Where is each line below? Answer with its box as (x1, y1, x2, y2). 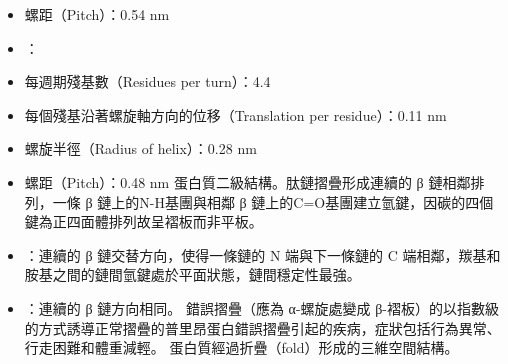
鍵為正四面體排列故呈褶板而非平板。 (24, 211, 263, 232)
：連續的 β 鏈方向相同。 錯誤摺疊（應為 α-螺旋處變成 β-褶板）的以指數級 (24, 297, 500, 318)
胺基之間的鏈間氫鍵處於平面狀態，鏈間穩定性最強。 (24, 264, 361, 285)
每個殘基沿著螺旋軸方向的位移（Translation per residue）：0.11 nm (24, 104, 447, 125)
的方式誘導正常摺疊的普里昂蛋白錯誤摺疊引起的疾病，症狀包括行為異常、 (24, 317, 501, 338)
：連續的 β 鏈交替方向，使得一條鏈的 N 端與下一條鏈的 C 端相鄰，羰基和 (24, 244, 501, 265)
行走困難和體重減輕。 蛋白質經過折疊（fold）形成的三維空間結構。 (24, 337, 459, 358)
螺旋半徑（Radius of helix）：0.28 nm (24, 138, 257, 159)
